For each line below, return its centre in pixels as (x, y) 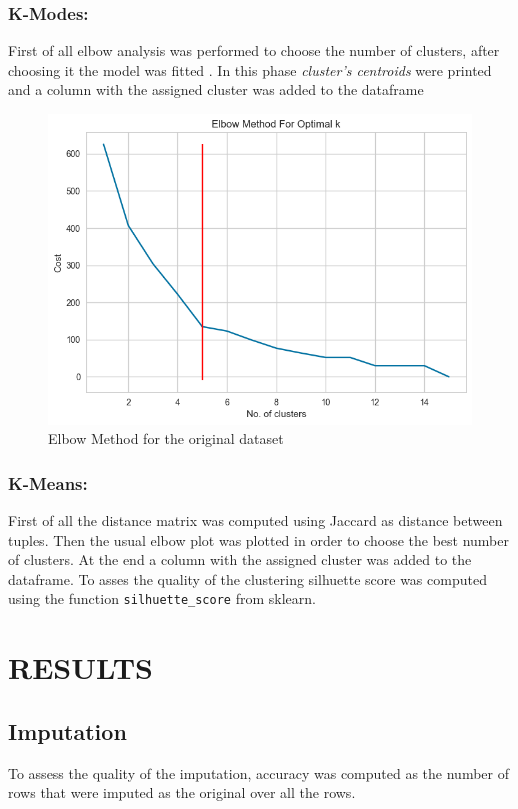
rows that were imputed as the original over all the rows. (182, 792)
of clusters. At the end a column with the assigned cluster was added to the (240, 559)
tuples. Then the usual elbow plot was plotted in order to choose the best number (258, 539)
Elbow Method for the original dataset (166, 438)
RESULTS (80, 667)
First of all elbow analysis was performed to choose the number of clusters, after (254, 50)
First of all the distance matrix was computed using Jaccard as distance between (255, 520)
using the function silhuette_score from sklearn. (162, 598)
